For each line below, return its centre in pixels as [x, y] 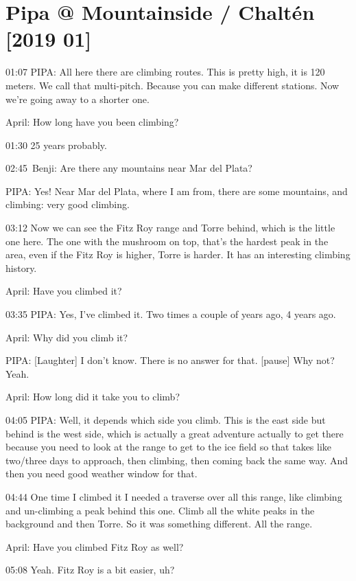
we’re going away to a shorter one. [78, 99]
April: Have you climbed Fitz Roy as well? [95, 546]
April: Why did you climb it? [67, 337]
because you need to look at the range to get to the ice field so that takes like [169, 447]
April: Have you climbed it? [64, 291]
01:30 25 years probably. [56, 145]
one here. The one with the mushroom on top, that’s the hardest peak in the [167, 241]
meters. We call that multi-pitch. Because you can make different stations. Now [173, 85]
